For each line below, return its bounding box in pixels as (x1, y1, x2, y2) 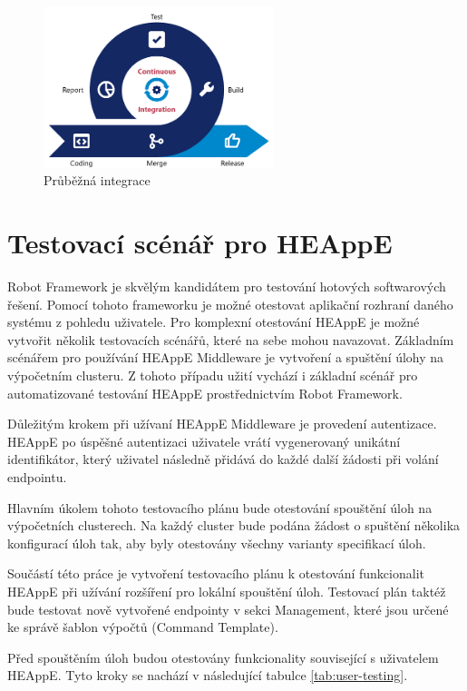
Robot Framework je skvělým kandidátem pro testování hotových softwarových (7, 277, 446, 296)
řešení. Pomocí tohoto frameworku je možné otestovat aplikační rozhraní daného (7, 294, 453, 313)
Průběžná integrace (44, 171, 151, 190)
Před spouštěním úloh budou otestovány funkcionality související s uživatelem (7, 647, 439, 666)
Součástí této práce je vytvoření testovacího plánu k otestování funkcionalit (7, 564, 424, 583)
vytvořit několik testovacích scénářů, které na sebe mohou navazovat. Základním (7, 330, 454, 349)
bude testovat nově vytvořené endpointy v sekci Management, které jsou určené (7, 599, 449, 618)
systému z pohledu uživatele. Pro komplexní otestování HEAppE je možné (7, 312, 420, 331)
